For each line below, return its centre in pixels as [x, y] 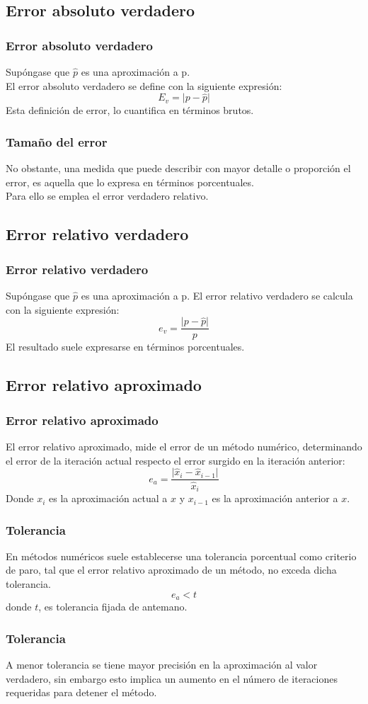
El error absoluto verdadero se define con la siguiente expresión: [144, 85]
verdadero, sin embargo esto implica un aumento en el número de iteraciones [172, 678]
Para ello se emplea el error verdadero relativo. [107, 196]
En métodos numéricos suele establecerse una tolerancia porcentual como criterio [181, 556]
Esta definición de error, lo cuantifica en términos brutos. [130, 110]
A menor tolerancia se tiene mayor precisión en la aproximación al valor [162, 664]
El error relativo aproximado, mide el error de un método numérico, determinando [184, 447]
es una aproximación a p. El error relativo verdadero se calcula [217, 295]
